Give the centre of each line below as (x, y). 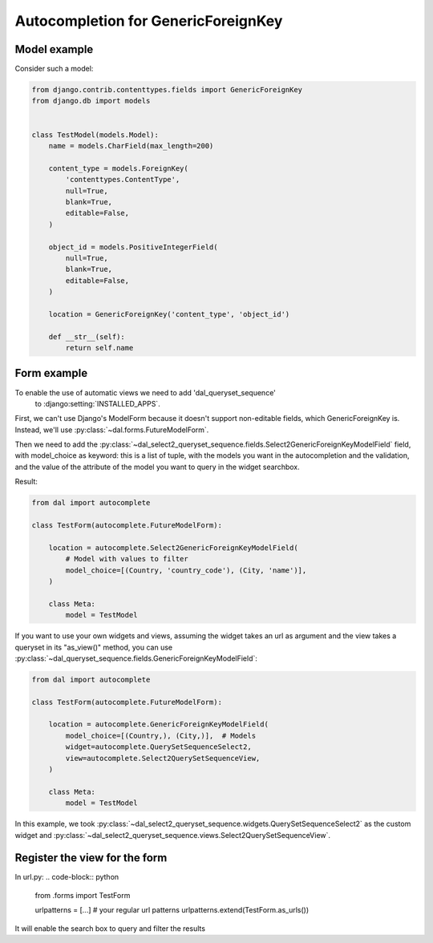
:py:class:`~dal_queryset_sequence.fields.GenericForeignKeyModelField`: (136, 658)
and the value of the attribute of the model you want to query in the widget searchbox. (157, 467)
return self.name (99, 348)
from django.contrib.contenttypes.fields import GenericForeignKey (167, 90)
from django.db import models (91, 101)
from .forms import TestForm (83, 895)
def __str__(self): (87, 336)
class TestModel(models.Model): (95, 135)
